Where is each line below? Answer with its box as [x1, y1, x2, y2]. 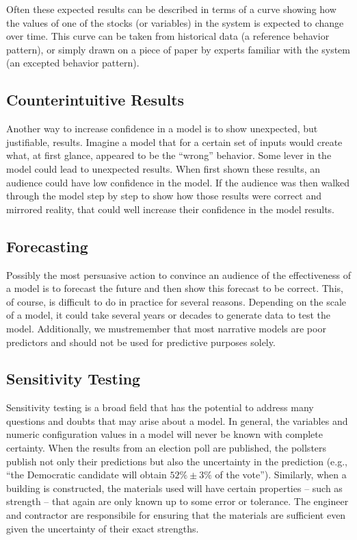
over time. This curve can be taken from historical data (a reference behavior [6, 29, 330, 43]
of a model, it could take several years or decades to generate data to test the [6, 308, 331, 322]
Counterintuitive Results [6, 89, 185, 110]
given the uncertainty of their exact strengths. [6, 521, 199, 535]
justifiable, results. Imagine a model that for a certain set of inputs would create [6, 134, 343, 149]
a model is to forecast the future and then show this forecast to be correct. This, [6, 281, 343, 295]
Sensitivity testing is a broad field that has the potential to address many [6, 400, 314, 415]
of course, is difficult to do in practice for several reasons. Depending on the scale [6, 294, 347, 308]
